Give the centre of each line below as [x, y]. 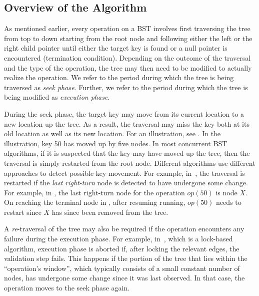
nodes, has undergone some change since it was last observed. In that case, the [124, 278]
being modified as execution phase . [57, 97]
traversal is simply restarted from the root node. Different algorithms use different [130, 163]
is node [226, 192]
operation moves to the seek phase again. [67, 288]
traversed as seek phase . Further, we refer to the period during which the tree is [126, 87]
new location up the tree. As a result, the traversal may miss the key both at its [127, 123]
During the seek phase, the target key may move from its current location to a [124, 113]
